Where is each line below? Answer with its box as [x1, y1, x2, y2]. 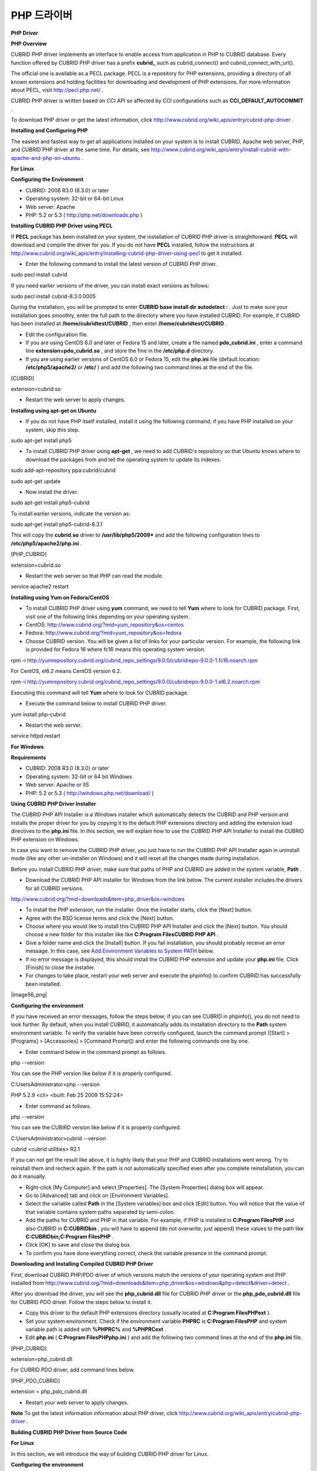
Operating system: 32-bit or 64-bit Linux [25, 195, 124, 202]
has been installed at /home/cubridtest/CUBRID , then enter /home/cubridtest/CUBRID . [11, 320, 227, 327]
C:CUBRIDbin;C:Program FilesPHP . [25, 1233, 114, 1240]
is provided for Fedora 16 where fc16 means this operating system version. [25, 646, 205, 653]
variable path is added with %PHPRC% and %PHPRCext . [25, 1326, 167, 1333]
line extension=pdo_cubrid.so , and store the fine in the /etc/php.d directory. [25, 347, 214, 354]
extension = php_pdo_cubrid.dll [11, 1388, 87, 1395]
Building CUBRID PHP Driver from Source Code [11, 1429, 127, 1436]
